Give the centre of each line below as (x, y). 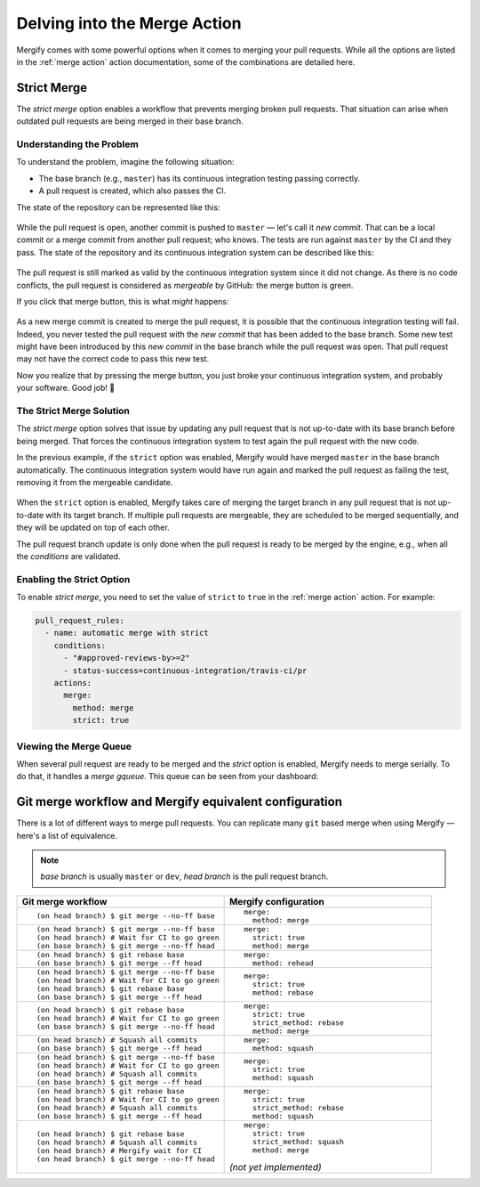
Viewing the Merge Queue (74, 746)
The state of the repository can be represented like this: (119, 207)
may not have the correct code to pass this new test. (112, 359)
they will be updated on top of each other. (93, 528)
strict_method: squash (298, 1141)
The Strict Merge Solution (73, 411)
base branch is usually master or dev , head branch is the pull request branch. (184, 876)
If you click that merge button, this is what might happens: (123, 301)
